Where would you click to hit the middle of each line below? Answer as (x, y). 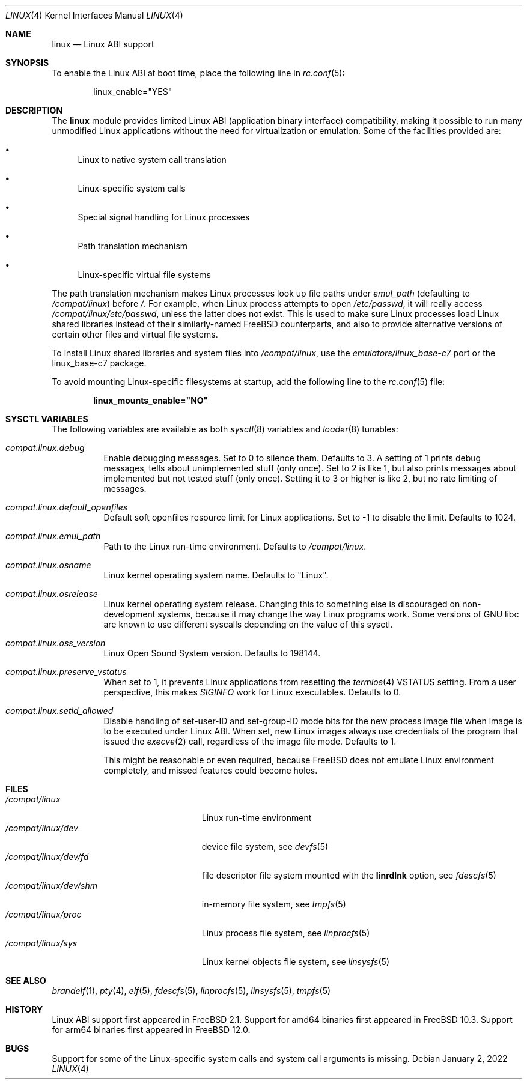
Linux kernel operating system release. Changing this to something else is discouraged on (282, 604)
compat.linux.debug (45, 448)
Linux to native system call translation (152, 159)
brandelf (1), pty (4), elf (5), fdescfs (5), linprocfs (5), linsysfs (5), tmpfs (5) (191, 991)
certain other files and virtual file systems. (135, 334)
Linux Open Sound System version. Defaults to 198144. (212, 653)
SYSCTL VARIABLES (47, 419)
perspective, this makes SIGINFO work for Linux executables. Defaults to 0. (252, 692)
